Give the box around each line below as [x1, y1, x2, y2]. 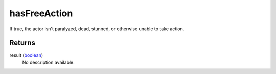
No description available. [22, 59, 75, 65]
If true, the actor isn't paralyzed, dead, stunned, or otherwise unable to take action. [9, 26, 185, 32]
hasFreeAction [9, 8, 73, 19]
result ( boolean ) [9, 52, 43, 58]
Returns [9, 39, 36, 47]
